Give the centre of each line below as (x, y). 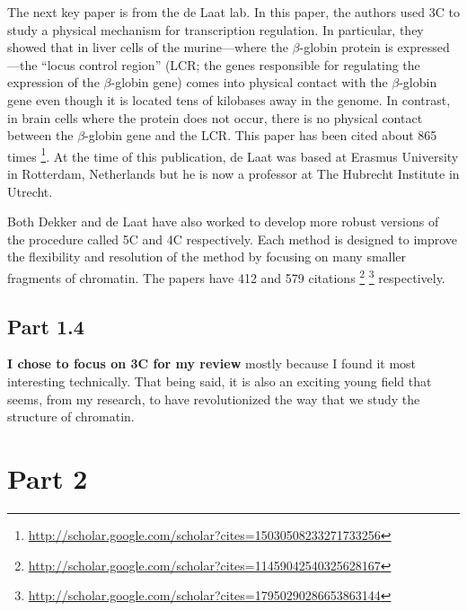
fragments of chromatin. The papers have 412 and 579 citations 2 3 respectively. (226, 276)
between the (40, 135)
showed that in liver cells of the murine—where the (148, 47)
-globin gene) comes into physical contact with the (249, 82)
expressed (423, 47)
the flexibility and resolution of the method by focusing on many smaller (207, 257)
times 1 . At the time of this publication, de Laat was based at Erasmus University (233, 155)
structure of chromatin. (71, 416)
